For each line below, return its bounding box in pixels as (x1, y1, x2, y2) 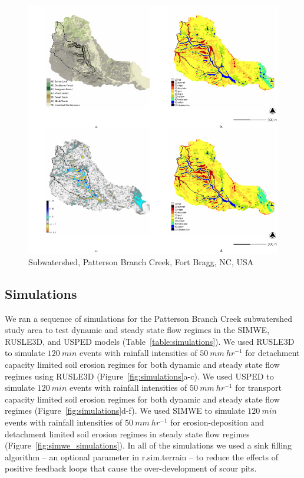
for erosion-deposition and (170, 416, 265, 428)
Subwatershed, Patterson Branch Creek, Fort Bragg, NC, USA (28, 255, 254, 268)
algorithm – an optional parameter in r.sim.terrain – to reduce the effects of (5, 450, 278, 463)
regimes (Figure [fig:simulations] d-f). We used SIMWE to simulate (5, 404, 245, 417)
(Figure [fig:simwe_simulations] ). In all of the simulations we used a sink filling (5, 439, 292, 451)
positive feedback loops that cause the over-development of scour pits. (5, 462, 257, 474)
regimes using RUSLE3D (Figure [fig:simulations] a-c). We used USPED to (5, 370, 274, 382)
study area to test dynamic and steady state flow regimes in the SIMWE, (5, 324, 270, 336)
